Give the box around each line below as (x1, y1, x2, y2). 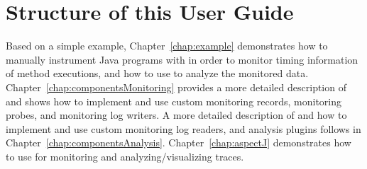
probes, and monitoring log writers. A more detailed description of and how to (6, 107, 347, 122)
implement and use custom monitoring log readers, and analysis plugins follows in (6, 121, 361, 136)
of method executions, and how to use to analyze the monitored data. (6, 66, 309, 81)
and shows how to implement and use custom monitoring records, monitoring (6, 93, 342, 108)
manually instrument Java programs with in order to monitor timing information (6, 52, 358, 66)
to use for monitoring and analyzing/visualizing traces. (6, 148, 244, 163)
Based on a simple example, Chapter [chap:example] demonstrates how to (6, 38, 328, 53)
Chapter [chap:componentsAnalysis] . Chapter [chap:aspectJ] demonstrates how (6, 135, 351, 150)
